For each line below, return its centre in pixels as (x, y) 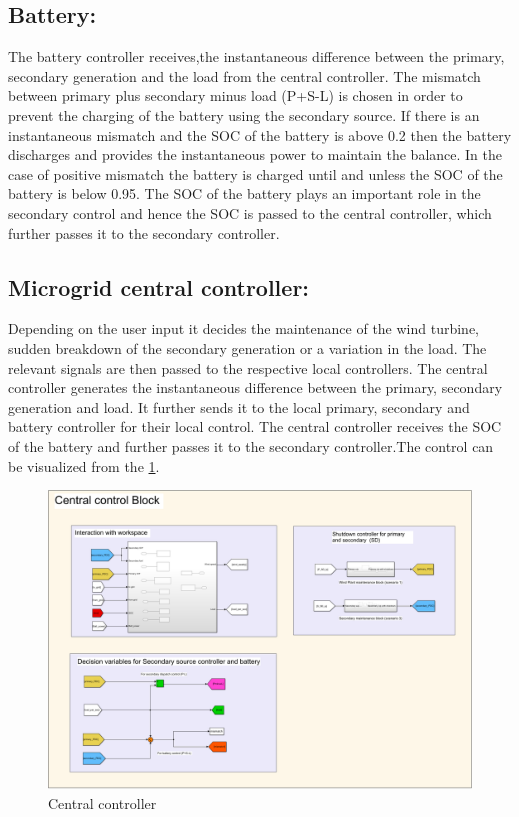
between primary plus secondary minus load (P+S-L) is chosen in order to (235, 95)
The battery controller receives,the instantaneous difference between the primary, (256, 56)
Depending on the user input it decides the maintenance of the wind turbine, (244, 328)
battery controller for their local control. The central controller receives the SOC (255, 426)
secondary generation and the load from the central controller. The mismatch (244, 75)
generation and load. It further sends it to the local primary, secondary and (239, 406)
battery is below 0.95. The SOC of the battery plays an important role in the (244, 193)
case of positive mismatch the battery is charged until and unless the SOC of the (255, 173)
